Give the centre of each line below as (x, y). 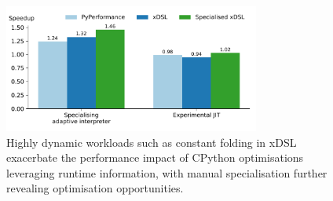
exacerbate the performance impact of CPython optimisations (155, 157)
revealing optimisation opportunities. (95, 188)
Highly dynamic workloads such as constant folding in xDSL (152, 142)
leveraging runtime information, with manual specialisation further (167, 172)
